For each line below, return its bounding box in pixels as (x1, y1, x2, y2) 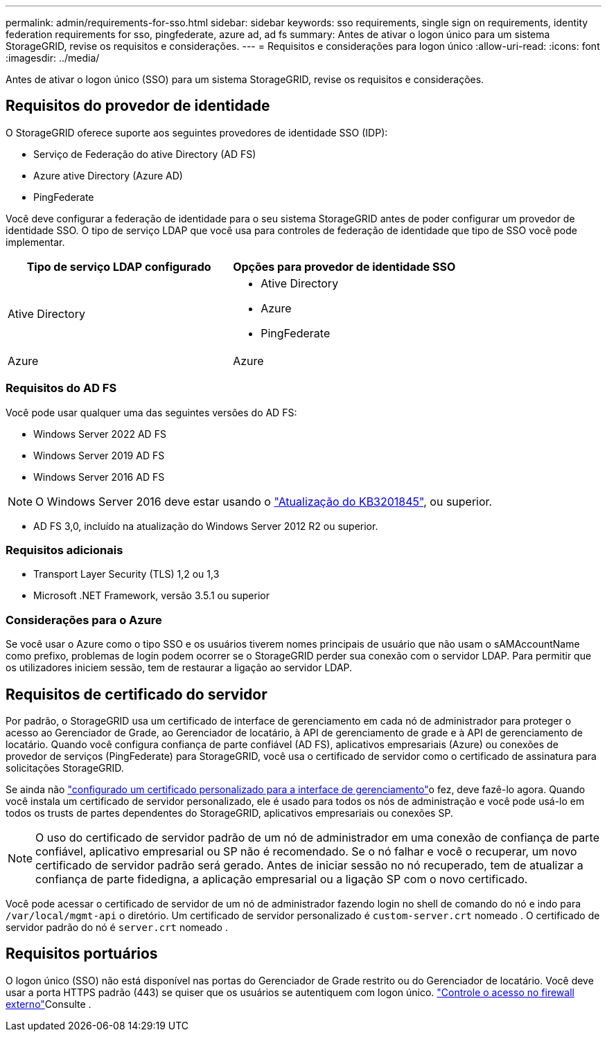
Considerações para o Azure (6, 612, 162, 627)
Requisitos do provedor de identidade (6, 97, 270, 115)
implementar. (6, 236, 65, 248)
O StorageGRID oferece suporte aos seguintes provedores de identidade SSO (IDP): (6, 126, 388, 139)
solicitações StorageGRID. (6, 761, 124, 774)
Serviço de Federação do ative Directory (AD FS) (33, 148, 256, 160)
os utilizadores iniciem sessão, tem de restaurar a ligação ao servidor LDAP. (6, 662, 353, 674)
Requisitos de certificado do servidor (6, 685, 267, 703)
